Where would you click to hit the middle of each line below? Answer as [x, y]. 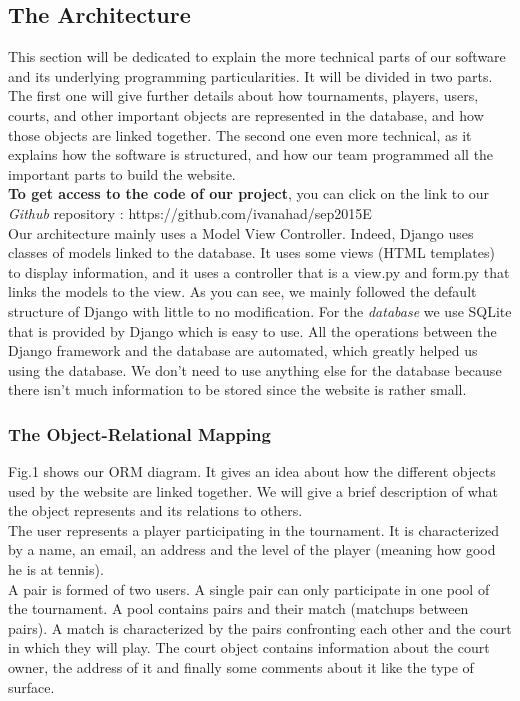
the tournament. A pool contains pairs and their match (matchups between [238, 608]
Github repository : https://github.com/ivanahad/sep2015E [190, 212]
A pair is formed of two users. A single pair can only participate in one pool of [249, 588]
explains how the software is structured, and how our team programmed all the [251, 154]
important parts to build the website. [122, 173]
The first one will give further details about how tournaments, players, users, [243, 95]
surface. [31, 686]
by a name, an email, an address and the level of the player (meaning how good [252, 549]
